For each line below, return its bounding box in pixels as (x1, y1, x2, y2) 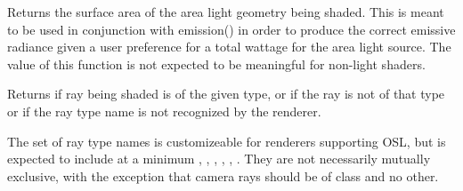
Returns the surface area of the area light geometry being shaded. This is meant (7, 3, 444, 20)
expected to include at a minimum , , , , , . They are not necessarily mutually (7, 149, 431, 168)
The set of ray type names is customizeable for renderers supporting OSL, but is (7, 131, 446, 150)
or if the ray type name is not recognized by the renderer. (7, 101, 321, 120)
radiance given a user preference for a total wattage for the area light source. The (7, 37, 451, 56)
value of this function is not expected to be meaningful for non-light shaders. (7, 54, 426, 73)
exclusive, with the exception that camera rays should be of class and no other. (7, 166, 439, 185)
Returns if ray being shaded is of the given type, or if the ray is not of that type (7, 84, 445, 103)
